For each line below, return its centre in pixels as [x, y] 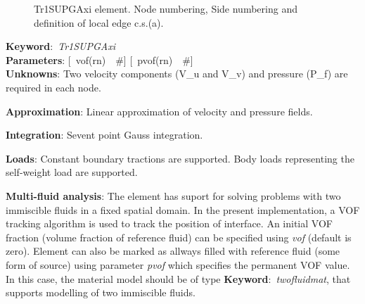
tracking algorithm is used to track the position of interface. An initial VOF [169, 223]
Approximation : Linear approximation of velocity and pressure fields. [159, 111]
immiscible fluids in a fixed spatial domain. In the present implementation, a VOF [183, 209]
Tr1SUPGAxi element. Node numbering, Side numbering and [166, 8]
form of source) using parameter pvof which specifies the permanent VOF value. [178, 264]
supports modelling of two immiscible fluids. [101, 292]
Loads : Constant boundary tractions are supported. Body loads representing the [180, 158]
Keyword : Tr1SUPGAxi [61, 46]
